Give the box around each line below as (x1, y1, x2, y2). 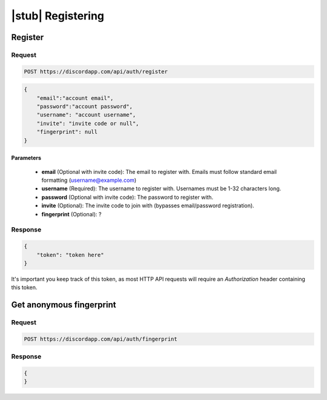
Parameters (11, 155, 42, 162)
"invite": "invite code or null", (36, 120, 139, 127)
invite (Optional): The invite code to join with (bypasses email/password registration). (41, 202, 254, 209)
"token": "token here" (36, 252, 104, 258)
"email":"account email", (36, 95, 114, 101)
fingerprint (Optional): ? (41, 210, 102, 218)
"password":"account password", (36, 103, 133, 110)
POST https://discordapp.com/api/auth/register (24, 68, 168, 75)
